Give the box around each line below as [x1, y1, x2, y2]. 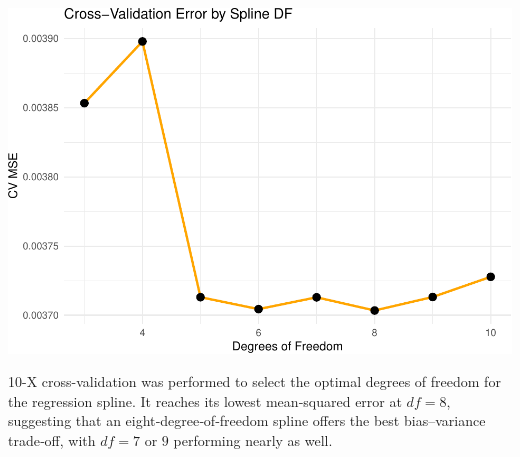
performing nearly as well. [173, 430, 333, 451]
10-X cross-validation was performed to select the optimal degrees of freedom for [8, 371, 501, 392]
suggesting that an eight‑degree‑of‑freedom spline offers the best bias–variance [8, 410, 486, 431]
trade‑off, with [8, 430, 96, 451]
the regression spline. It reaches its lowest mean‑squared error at [8, 390, 402, 411]
